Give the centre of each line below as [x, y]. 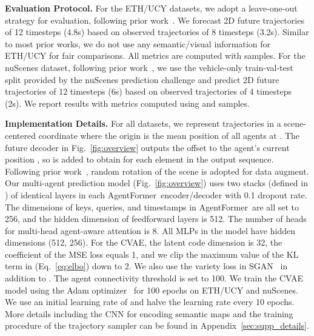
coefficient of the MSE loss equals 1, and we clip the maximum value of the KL [152, 254]
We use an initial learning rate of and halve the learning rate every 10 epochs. [150, 302]
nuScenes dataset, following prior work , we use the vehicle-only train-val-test [149, 67]
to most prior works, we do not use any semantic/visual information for [138, 43]
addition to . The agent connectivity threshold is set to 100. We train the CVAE [154, 278]
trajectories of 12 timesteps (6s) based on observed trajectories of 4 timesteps [148, 91]
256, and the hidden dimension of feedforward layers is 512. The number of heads [156, 219]
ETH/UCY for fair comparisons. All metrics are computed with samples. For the [155, 55]
